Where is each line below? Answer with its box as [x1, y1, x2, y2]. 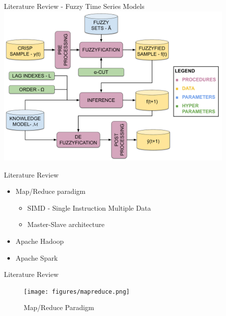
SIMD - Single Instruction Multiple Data [27, 202, 151, 213]
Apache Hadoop [15, 235, 64, 246]
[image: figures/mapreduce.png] [24, 288, 130, 295]
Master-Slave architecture [27, 219, 105, 229]
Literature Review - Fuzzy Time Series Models [4, 1, 145, 11]
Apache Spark [15, 252, 58, 263]
